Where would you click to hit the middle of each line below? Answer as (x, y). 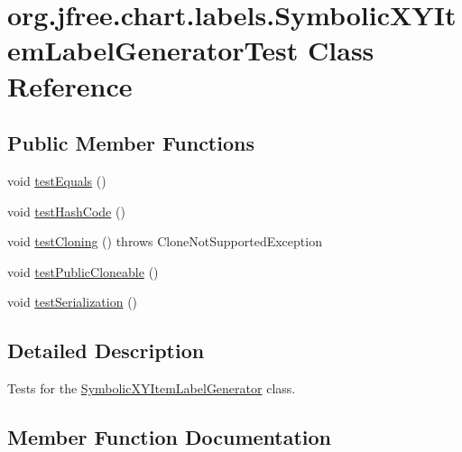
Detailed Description (106, 351)
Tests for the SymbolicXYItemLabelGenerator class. (152, 388)
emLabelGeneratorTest (153, 50)
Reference (70, 85)
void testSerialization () (73, 302)
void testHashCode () (66, 211)
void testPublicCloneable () (83, 271)
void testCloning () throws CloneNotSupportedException (165, 241)
